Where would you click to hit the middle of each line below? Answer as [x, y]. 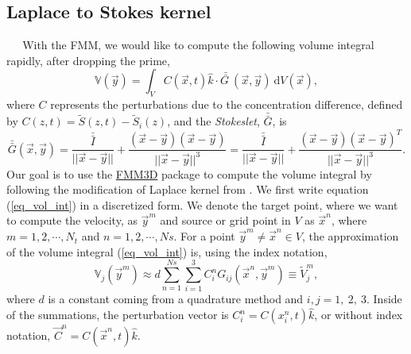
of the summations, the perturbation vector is [118, 315]
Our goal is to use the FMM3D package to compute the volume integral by [189, 173]
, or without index [359, 315]
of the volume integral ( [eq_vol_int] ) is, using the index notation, [167, 251]
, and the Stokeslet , [213, 121]
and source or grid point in [225, 220]
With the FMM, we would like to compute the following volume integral [198, 45]
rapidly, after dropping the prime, [88, 60]
